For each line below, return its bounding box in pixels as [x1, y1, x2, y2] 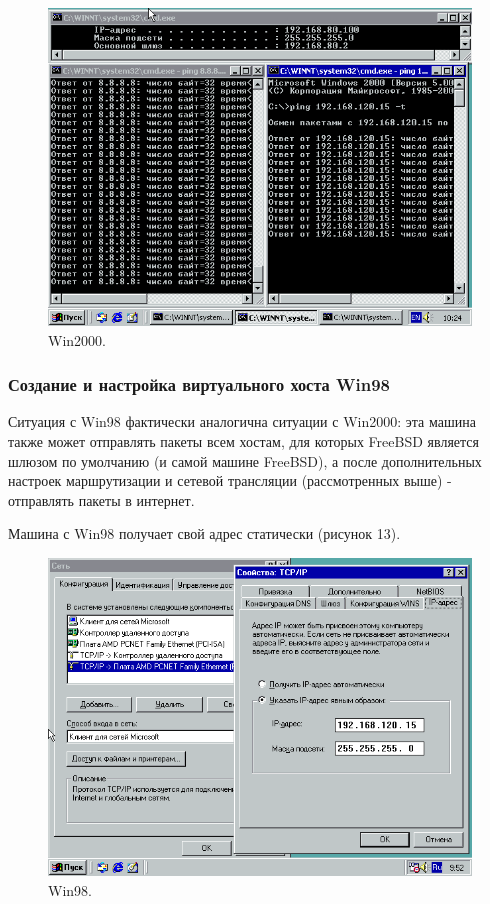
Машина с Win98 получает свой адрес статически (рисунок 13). [8, 523, 401, 544]
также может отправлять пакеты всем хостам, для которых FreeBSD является [8, 431, 479, 451]
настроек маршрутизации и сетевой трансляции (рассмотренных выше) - [8, 470, 452, 491]
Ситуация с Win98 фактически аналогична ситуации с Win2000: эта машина [8, 411, 476, 432]
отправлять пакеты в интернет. [8, 489, 195, 510]
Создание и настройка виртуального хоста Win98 [8, 372, 390, 397]
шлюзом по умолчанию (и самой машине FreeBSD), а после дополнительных [8, 450, 482, 471]
